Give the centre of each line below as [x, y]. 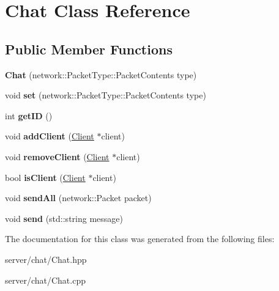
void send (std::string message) [64, 218]
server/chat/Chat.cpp [45, 280]
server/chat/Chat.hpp [46, 259]
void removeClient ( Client [57, 156]
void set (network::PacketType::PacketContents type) [106, 95]
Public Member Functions [89, 49]
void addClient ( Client [50, 136]
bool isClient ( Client [45, 177]
